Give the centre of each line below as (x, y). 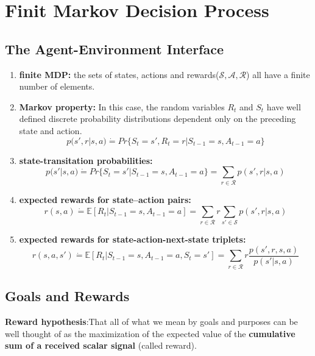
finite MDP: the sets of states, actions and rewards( (119, 74)
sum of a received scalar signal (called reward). (101, 345)
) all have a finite (278, 74)
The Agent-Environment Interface (114, 48)
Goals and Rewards (67, 296)
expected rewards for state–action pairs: (105, 200)
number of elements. (57, 86)
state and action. (51, 130)
